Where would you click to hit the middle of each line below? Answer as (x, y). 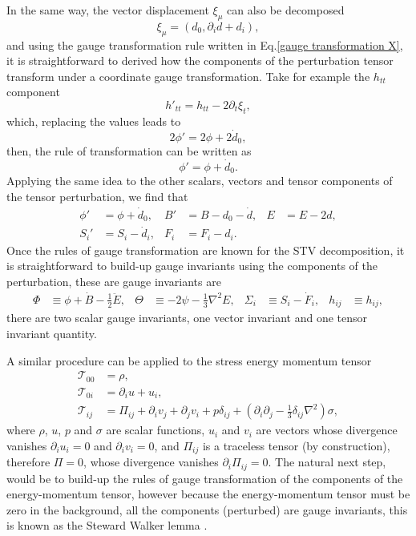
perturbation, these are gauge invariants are (114, 282)
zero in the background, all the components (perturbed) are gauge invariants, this (207, 509)
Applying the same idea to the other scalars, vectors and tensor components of (200, 181)
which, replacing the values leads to (94, 121)
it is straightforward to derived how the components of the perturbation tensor (200, 60)
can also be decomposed (286, 10)
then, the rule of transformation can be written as (129, 151)
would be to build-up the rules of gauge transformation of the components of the (205, 478)
